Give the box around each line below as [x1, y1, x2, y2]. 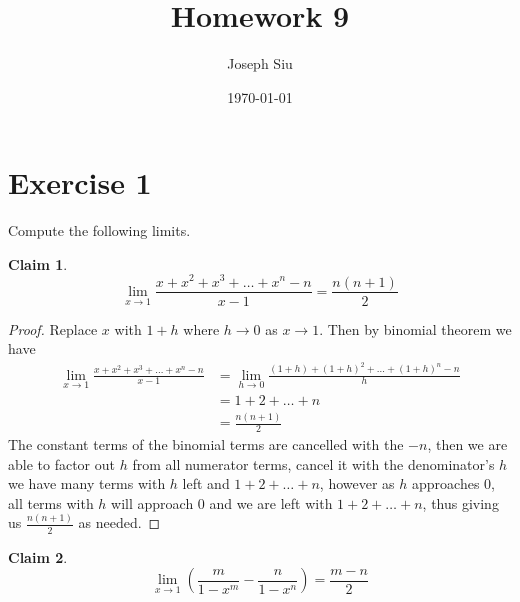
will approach [111, 492, 194, 513]
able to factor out [8, 453, 115, 474]
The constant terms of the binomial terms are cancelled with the [8, 434, 404, 455]
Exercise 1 [8, 162, 152, 203]
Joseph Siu [227, 53, 293, 74]
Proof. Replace [8, 318, 98, 339]
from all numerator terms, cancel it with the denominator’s [132, 453, 495, 474]
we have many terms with [8, 473, 166, 494]
